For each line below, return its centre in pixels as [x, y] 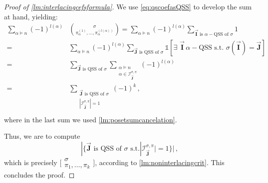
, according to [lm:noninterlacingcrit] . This [160, 162]
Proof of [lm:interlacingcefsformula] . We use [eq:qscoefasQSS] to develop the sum [128, 6]
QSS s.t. [211, 47]
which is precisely [31, 162]
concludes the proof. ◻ [39, 175]
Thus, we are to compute [42, 136]
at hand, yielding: [31, 16]
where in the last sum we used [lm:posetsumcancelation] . [91, 119]
